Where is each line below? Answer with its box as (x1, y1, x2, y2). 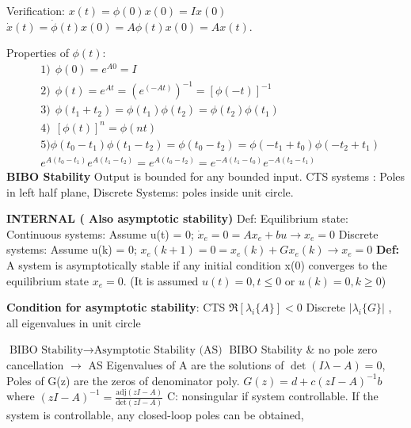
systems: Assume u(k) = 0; (6, 241, 137, 258)
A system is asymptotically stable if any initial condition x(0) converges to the (6, 257, 387, 273)
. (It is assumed (123, 272, 199, 289)
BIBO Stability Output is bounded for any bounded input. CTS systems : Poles (6, 168, 405, 185)
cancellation (6, 357, 64, 373)
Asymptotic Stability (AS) (93, 345, 223, 357)
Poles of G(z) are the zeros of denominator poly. (6, 372, 240, 388)
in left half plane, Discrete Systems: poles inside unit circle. (6, 183, 294, 200)
